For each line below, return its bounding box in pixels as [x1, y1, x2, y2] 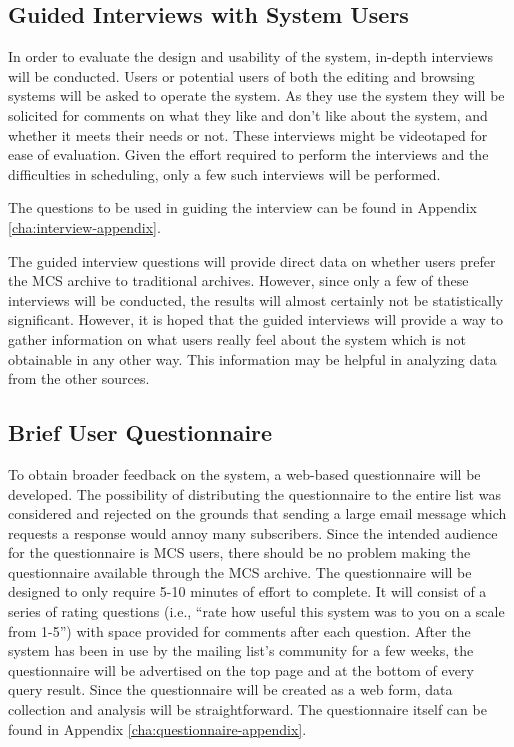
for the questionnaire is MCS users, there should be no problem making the [8, 542, 471, 563]
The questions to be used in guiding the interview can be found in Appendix [8, 197, 477, 218]
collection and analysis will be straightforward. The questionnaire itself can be [8, 699, 487, 720]
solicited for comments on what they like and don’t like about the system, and [8, 104, 488, 125]
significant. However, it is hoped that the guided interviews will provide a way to [8, 309, 504, 330]
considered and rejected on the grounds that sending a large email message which [8, 503, 507, 524]
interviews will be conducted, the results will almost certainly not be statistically [8, 289, 504, 310]
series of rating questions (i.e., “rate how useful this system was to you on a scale [8, 601, 505, 622]
